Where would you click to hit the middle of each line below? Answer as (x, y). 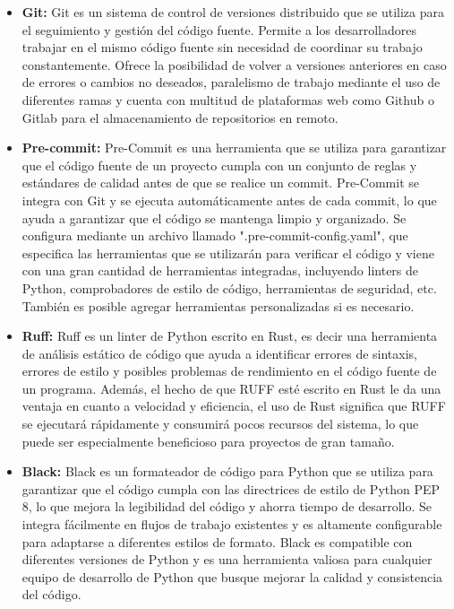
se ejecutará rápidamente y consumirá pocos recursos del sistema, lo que (220, 424)
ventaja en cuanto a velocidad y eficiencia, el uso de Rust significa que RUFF (234, 406)
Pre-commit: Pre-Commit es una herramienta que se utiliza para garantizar (234, 148)
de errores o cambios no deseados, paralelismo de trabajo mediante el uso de (231, 82)
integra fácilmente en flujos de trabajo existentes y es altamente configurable (232, 524)
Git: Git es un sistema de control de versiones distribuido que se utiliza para (233, 12)
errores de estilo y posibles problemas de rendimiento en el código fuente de (229, 371)
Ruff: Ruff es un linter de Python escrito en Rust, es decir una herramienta (230, 336)
